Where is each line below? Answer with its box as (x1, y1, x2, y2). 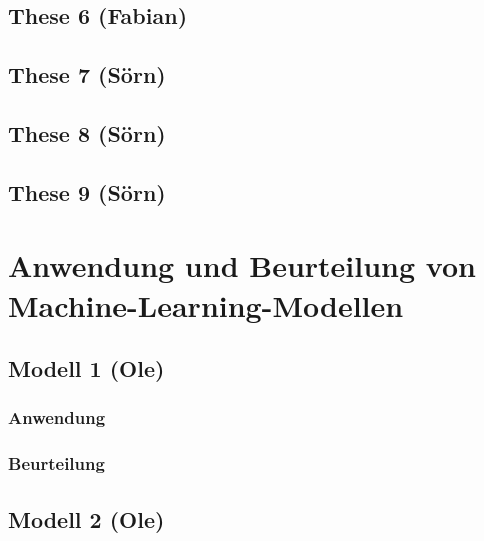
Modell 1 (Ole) (8, 353, 165, 384)
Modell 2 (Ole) (8, 503, 165, 534)
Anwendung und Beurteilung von (8, 245, 476, 286)
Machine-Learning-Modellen (8, 284, 404, 325)
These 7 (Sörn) (8, 59, 166, 90)
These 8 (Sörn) (8, 117, 166, 148)
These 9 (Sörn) (8, 176, 166, 207)
